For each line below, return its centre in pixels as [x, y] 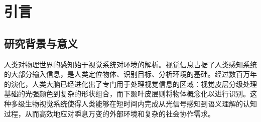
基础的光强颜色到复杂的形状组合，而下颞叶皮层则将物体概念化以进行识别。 [127, 94]
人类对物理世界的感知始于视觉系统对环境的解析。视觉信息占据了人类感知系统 [130, 64]
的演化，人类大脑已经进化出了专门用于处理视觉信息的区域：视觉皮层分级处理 [130, 84]
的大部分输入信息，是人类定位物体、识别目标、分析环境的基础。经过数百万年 [130, 74]
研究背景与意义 [41, 43]
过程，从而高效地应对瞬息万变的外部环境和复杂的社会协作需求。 [109, 113]
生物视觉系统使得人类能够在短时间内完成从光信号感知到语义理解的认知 [141, 103]
